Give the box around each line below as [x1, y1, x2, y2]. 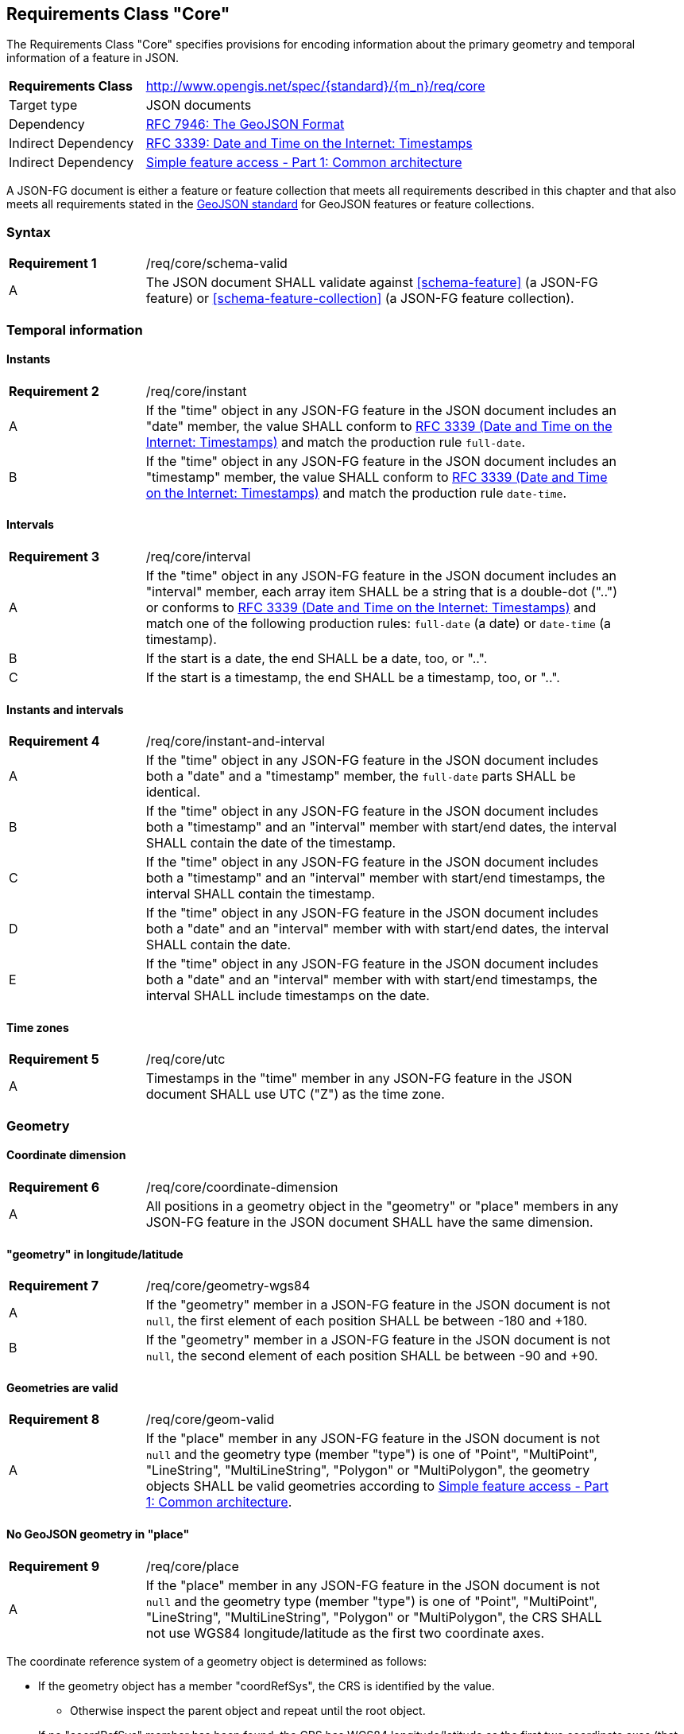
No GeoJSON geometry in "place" [6, 1527, 190, 1542]
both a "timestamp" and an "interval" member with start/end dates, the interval [145, 819, 617, 836]
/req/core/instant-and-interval [145, 733, 325, 750]
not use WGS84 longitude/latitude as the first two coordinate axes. [145, 1624, 545, 1641]
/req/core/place [145, 1557, 239, 1574]
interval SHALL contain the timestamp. [145, 886, 376, 902]
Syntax [6, 223, 51, 240]
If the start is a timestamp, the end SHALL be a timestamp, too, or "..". [145, 669, 560, 685]
